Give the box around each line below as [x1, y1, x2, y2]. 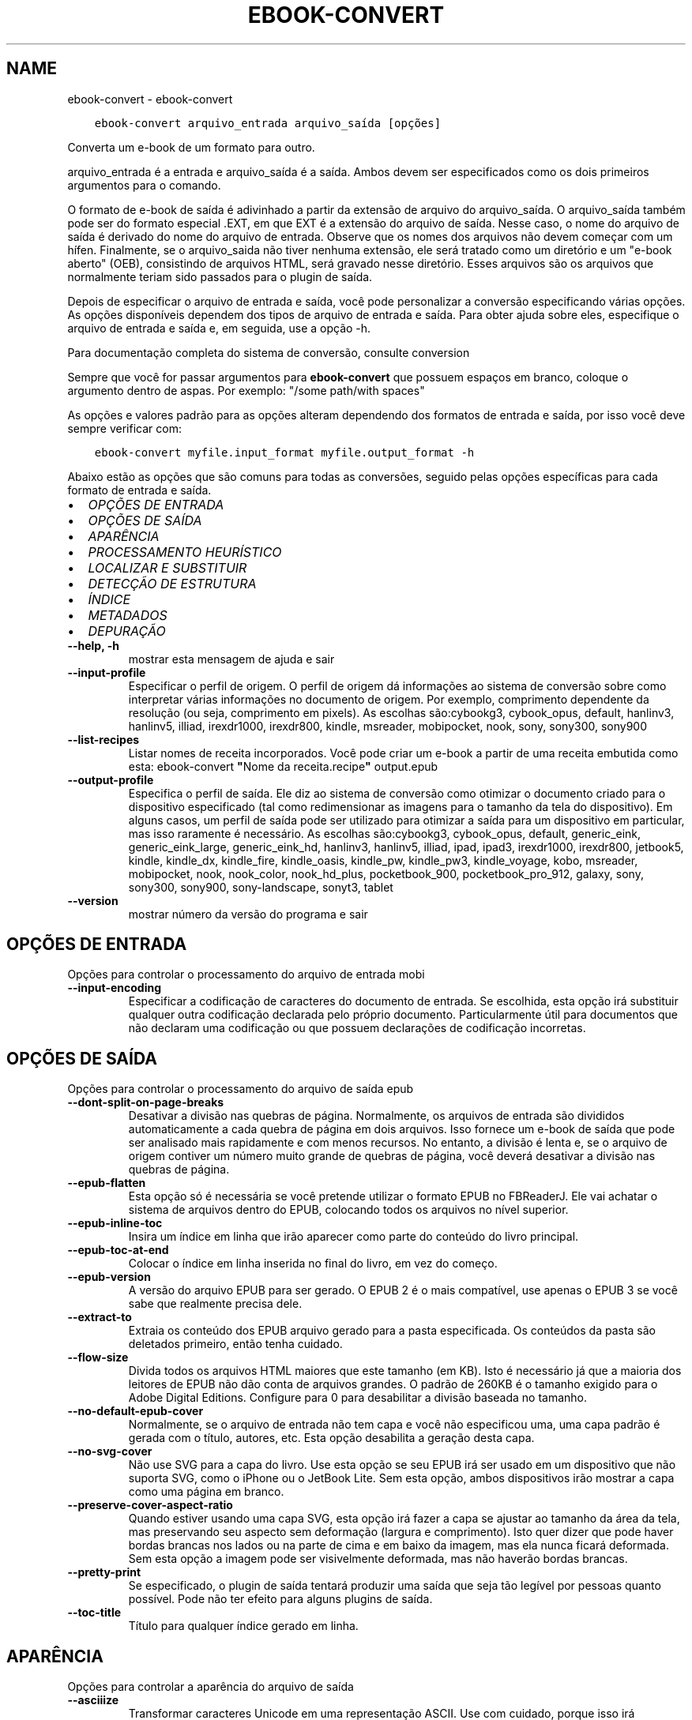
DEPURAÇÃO [88, 622, 166, 639]
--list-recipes [67, 732, 140, 746]
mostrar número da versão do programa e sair [128, 907, 368, 921]
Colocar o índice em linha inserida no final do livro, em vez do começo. [128, 1256, 498, 1271]
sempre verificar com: [67, 421, 182, 435]
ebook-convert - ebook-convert [67, 92, 233, 106]
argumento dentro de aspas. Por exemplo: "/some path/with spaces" [67, 383, 425, 397]
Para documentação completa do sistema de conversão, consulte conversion [67, 345, 470, 359]
